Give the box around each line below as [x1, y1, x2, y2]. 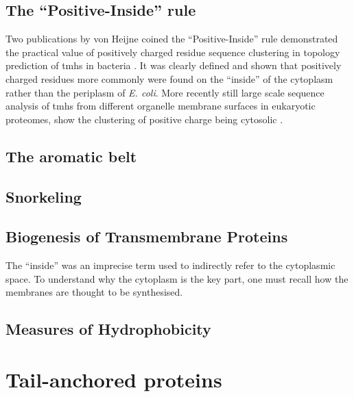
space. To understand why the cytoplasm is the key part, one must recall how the [5, 271, 349, 285]
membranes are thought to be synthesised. [5, 285, 183, 299]
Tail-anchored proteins [5, 365, 222, 393]
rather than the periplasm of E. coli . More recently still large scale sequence [5, 85, 324, 99]
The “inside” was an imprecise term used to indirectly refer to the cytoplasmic [5, 258, 335, 272]
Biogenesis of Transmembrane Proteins [5, 226, 288, 247]
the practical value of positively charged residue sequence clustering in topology [5, 44, 340, 59]
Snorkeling [5, 185, 82, 207]
